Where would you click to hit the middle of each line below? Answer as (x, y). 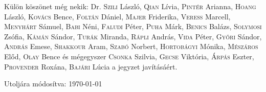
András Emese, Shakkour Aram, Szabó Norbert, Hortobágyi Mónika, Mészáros (131, 46)
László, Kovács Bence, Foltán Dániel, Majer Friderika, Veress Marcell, (117, 16)
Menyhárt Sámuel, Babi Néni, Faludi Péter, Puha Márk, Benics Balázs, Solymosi (133, 26)
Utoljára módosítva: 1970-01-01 (53, 84)
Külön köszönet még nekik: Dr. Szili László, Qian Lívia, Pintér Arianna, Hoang (130, 6)
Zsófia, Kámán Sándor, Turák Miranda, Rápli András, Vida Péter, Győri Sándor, (133, 36)
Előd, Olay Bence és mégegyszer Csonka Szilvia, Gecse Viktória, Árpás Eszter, (129, 56)
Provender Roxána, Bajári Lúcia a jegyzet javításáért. (91, 66)
